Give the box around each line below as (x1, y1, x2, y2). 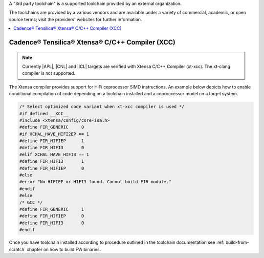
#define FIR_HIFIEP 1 (19, 138, 84, 144)
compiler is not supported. (22, 70, 76, 76)
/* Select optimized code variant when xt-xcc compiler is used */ (19, 104, 185, 109)
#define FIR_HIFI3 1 (19, 159, 84, 164)
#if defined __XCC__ (19, 110, 68, 116)
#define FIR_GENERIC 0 (19, 125, 84, 130)
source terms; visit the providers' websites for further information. (9, 16, 142, 22)
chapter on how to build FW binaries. (26, 246, 101, 252)
